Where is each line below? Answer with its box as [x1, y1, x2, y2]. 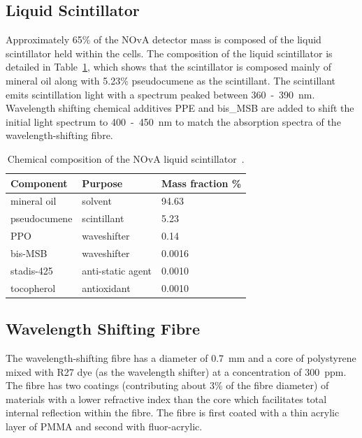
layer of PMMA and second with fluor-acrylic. [6, 418, 203, 433]
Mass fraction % [161, 175, 242, 190]
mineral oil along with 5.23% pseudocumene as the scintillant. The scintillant [6, 73, 336, 87]
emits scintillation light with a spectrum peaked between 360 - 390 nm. [6, 87, 315, 101]
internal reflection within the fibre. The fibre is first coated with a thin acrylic [6, 405, 340, 420]
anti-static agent [82, 263, 152, 277]
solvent [82, 194, 112, 208]
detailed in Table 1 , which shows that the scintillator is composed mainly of [6, 59, 331, 74]
